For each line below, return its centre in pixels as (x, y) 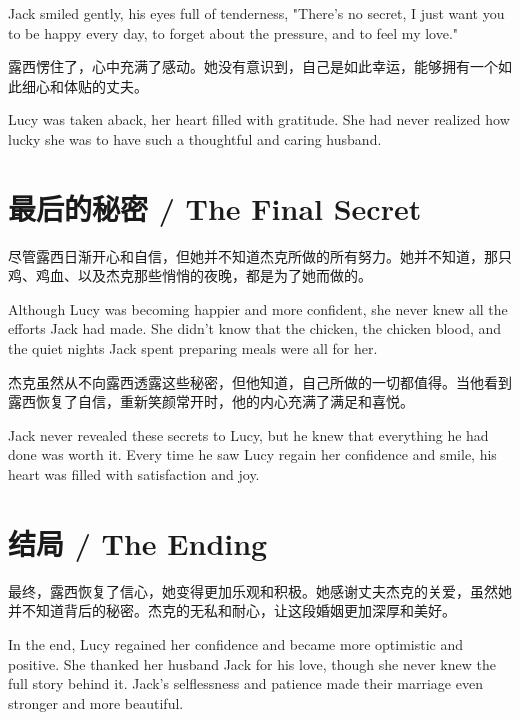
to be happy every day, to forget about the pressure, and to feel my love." (233, 32)
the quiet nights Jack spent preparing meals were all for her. (193, 348)
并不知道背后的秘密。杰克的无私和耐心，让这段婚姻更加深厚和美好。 (232, 610)
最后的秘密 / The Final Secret (215, 207)
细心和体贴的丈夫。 (84, 85)
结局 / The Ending (138, 542)
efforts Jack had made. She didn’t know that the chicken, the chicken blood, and (255, 328)
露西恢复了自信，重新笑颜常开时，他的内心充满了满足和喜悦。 (211, 401)
